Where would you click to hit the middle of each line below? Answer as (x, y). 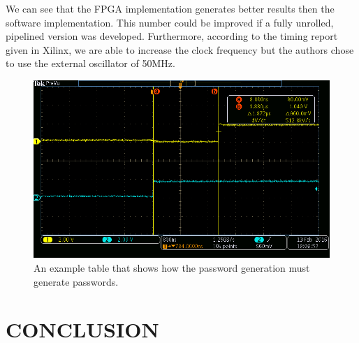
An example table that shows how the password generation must (172, 267)
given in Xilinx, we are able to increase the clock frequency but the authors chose (180, 49)
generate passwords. (76, 281)
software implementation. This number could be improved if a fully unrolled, (170, 22)
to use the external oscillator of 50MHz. (90, 63)
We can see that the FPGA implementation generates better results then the (170, 8)
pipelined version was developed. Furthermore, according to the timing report (172, 36)
